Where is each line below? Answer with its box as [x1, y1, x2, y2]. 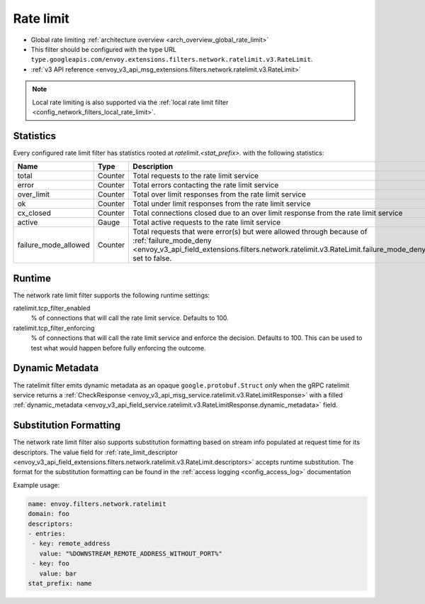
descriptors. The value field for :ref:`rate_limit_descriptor [13, 448, 178, 456]
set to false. [132, 253, 172, 263]
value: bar [39, 569, 77, 578]
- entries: [28, 529, 66, 537]
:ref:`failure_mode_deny [132, 236, 212, 246]
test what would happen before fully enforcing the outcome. [30, 344, 206, 352]
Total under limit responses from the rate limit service [132, 199, 311, 209]
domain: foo [28, 510, 70, 518]
